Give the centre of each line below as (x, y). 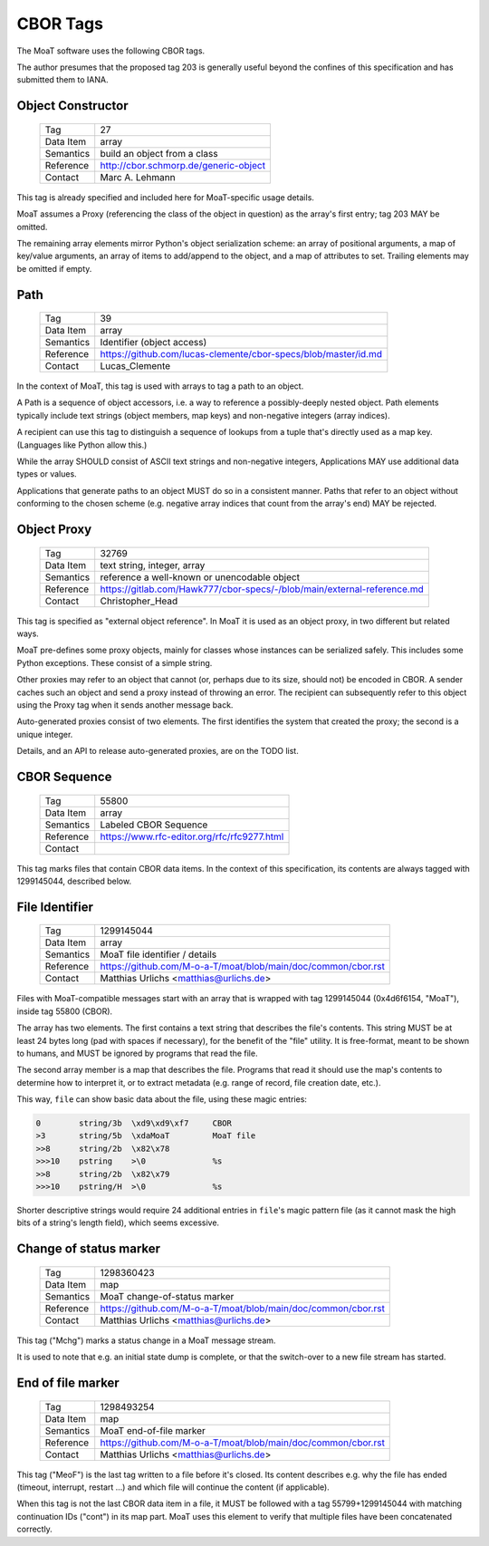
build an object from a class (159, 153)
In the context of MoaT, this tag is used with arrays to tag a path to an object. (160, 386)
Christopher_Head (139, 601)
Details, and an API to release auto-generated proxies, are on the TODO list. (158, 751)
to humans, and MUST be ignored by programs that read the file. (137, 1053)
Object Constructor (72, 106)
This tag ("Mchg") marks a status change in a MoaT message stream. (146, 1340)
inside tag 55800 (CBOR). (65, 1011)
